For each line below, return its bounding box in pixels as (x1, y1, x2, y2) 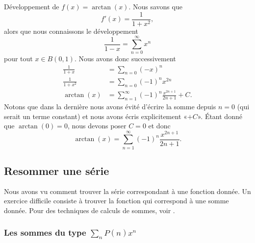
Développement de (4, 1, 59, 11)
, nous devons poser (67, 121, 127, 131)
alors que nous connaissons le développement (4, 25, 138, 36)
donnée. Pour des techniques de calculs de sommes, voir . (4, 205, 175, 215)
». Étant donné (197, 111, 242, 121)
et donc (148, 121, 171, 131)
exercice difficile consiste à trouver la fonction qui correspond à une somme (4, 195, 229, 206)
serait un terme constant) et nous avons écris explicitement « (4, 111, 187, 121)
